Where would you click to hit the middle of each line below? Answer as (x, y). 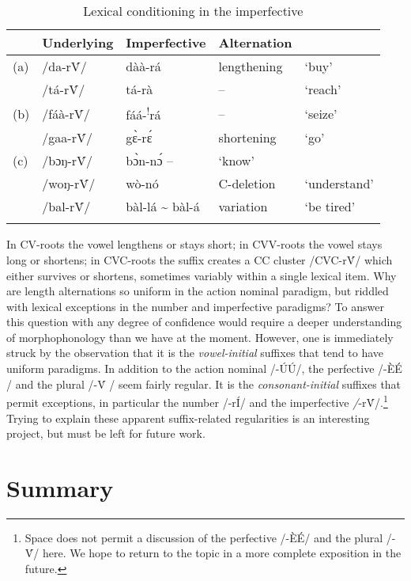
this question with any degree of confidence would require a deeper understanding (204, 322)
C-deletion (247, 184)
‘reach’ (323, 89)
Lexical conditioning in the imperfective (193, 11)
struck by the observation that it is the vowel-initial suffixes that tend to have (195, 353)
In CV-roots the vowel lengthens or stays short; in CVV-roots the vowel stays (194, 244)
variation (243, 207)
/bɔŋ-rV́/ (68, 161)
